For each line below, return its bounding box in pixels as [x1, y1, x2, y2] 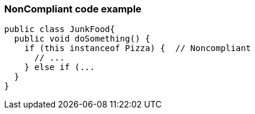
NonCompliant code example [4, 3, 142, 15]
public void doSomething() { [14, 34, 150, 44]
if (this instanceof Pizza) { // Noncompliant [24, 43, 251, 53]
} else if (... [24, 62, 95, 72]
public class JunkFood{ [4, 24, 115, 34]
